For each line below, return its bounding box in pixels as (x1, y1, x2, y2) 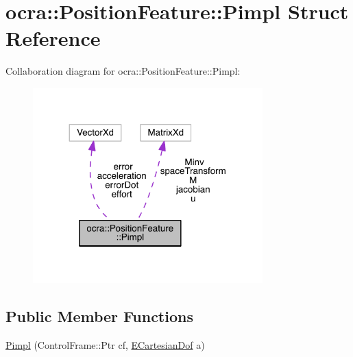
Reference (5, 24, 101, 52)
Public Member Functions (5, 306, 193, 327)
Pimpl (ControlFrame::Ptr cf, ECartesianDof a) (5, 338, 205, 352)
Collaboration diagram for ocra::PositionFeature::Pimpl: (5, 64, 241, 78)
